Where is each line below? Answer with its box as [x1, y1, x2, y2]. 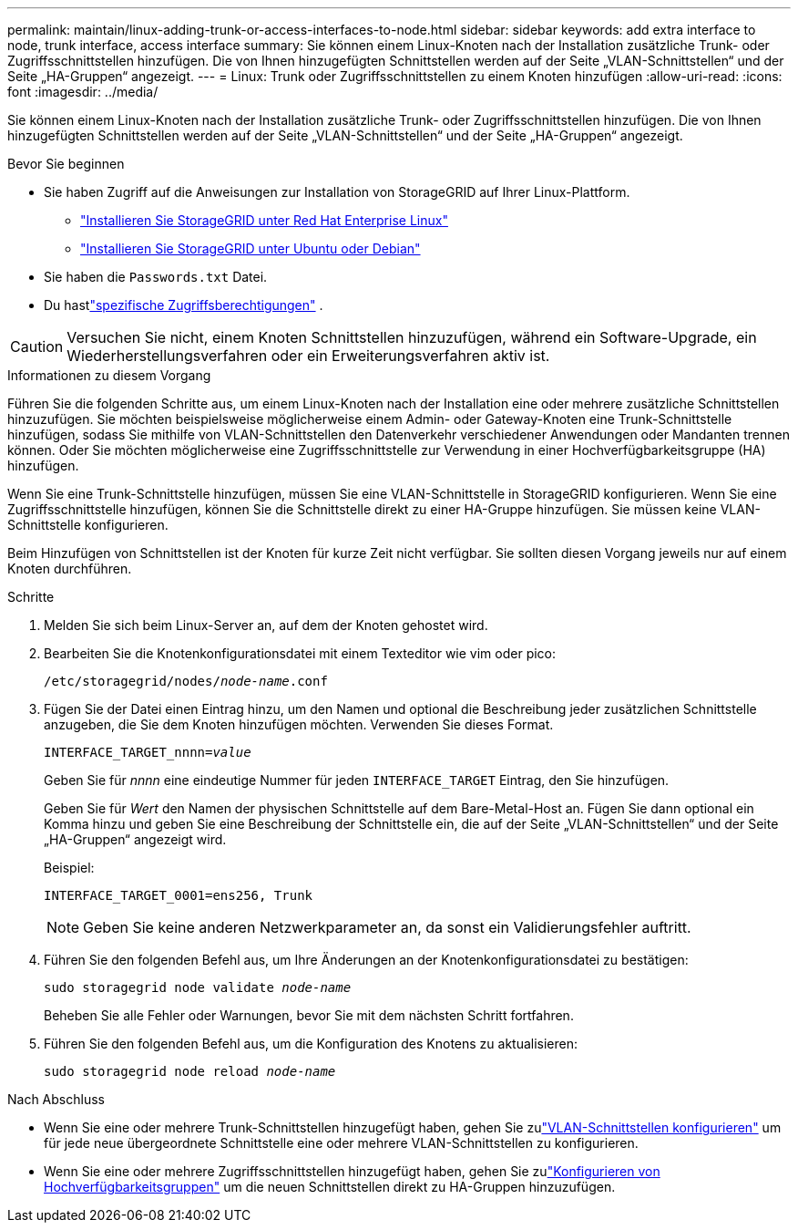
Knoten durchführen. [7, 561, 132, 576]
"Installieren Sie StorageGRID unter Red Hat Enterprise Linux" [80, 212, 448, 228]
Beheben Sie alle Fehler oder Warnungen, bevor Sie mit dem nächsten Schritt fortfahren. [44, 1008, 574, 1023]
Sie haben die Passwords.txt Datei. [44, 269, 268, 284]
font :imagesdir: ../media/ [7, 84, 159, 99]
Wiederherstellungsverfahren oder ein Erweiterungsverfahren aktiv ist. [66, 346, 550, 365]
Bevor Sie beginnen [7, 156, 125, 171]
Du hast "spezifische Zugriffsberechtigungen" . [44, 297, 323, 313]
